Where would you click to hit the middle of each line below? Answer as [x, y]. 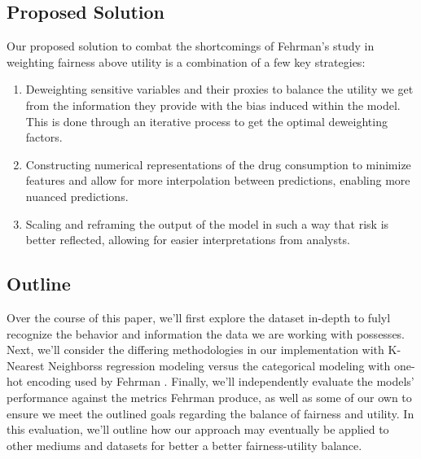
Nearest [26, 365]
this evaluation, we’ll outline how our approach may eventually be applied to [198, 429]
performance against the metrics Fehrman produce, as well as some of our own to [209, 397]
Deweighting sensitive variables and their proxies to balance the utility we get [219, 89]
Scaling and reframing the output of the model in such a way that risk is [207, 223]
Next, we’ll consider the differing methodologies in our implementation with [195, 350]
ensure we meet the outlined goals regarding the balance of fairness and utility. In [210, 413]
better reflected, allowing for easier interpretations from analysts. [188, 240]
